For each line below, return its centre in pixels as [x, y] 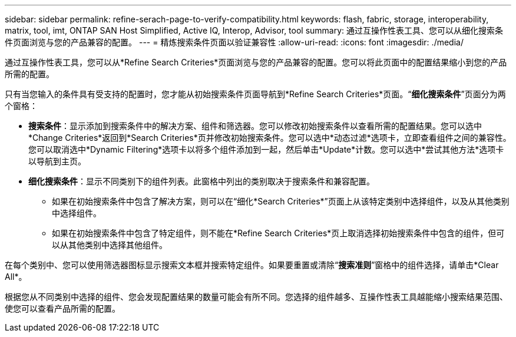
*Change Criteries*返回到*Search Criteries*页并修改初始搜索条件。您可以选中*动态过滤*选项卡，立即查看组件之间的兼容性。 [270, 138]
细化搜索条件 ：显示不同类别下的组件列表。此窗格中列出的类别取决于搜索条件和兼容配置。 [201, 181]
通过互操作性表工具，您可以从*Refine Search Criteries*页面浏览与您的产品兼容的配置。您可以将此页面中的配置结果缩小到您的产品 [256, 62]
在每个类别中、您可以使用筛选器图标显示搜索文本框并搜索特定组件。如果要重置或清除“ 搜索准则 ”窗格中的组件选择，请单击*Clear [252, 265]
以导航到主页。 [57, 161]
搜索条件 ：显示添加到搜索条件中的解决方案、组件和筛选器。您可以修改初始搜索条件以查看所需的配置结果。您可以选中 [255, 126]
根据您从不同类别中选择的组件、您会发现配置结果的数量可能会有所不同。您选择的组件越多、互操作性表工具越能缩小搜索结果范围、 [256, 297]
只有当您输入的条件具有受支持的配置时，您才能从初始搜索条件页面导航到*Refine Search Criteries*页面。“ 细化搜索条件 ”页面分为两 [255, 94]
